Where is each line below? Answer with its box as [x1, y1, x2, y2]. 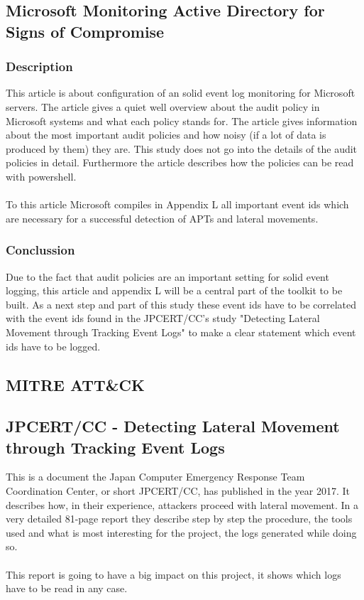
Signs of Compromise [6, 20, 165, 42]
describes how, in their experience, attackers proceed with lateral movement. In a [6, 497, 359, 512]
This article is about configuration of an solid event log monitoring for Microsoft [6, 85, 355, 100]
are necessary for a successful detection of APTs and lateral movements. [6, 210, 319, 225]
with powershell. [6, 168, 77, 183]
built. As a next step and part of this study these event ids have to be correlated [6, 296, 357, 311]
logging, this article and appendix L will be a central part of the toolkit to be [6, 283, 343, 298]
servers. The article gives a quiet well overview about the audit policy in [6, 99, 320, 114]
